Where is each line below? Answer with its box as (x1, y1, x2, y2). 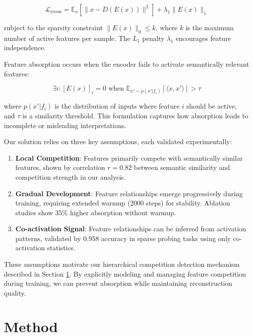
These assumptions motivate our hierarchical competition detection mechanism (4, 259, 240, 269)
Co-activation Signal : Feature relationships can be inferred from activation (15, 224, 246, 234)
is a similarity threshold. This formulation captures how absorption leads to (22, 110, 249, 120)
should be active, (186, 101, 237, 111)
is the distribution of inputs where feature (54, 101, 180, 111)
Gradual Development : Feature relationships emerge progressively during (15, 188, 243, 198)
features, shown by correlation (15, 162, 105, 172)
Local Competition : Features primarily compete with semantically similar (15, 152, 243, 163)
